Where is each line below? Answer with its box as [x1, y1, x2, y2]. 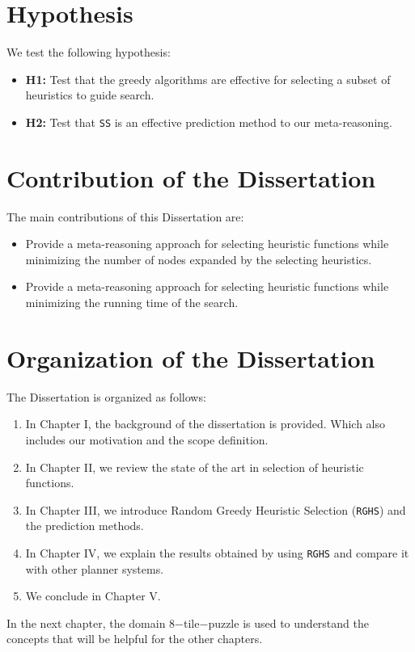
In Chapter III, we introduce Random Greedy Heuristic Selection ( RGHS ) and [25, 501, 406, 518]
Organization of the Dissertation [6, 341, 375, 374]
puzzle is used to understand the [208, 614, 369, 631]
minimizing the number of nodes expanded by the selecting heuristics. [25, 250, 372, 267]
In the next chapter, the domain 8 [6, 614, 176, 631]
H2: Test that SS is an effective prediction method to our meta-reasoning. [25, 113, 392, 130]
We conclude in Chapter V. [25, 587, 161, 604]
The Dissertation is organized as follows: [6, 388, 206, 405]
